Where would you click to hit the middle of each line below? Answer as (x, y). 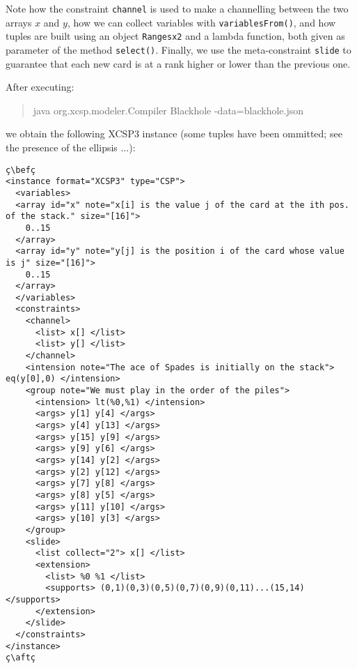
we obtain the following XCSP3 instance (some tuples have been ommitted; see (174, 134)
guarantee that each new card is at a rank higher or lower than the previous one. (178, 63)
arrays (19, 22)
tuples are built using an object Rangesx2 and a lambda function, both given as (175, 36)
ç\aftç (21, 658)
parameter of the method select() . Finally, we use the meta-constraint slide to (178, 49)
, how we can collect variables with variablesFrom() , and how (201, 22)
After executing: (40, 87)
